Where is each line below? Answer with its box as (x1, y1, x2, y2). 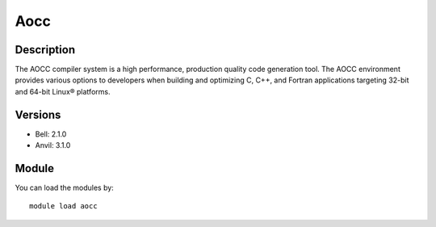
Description (15, 43, 76, 57)
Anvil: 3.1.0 (35, 141, 71, 150)
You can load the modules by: (15, 183, 115, 193)
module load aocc (29, 202, 98, 211)
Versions (15, 107, 61, 121)
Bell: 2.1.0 (35, 129, 67, 139)
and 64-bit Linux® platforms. (15, 86, 111, 96)
